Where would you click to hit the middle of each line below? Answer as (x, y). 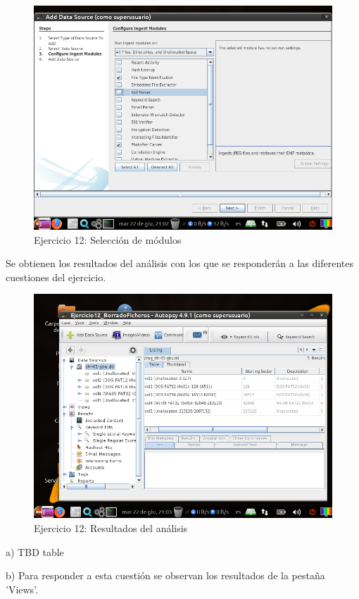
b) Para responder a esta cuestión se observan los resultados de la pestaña (165, 575)
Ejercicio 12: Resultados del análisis (111, 527)
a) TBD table (35, 551)
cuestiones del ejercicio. (56, 277)
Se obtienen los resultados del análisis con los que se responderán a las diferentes (180, 263)
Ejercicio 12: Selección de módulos (108, 239)
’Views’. (22, 589)
